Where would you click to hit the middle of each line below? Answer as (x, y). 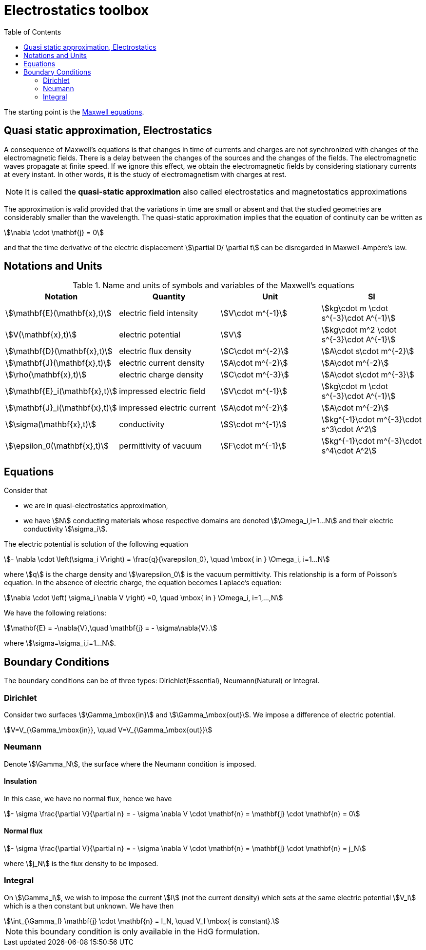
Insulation (20, 781)
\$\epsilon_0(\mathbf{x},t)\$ (57, 446)
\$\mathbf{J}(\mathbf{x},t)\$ (58, 363)
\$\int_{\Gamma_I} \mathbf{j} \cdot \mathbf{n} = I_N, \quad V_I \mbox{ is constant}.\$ (142, 921)
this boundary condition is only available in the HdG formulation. (143, 931)
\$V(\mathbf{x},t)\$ (41, 335)
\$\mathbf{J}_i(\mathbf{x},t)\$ (61, 408)
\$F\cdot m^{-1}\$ (253, 446)
